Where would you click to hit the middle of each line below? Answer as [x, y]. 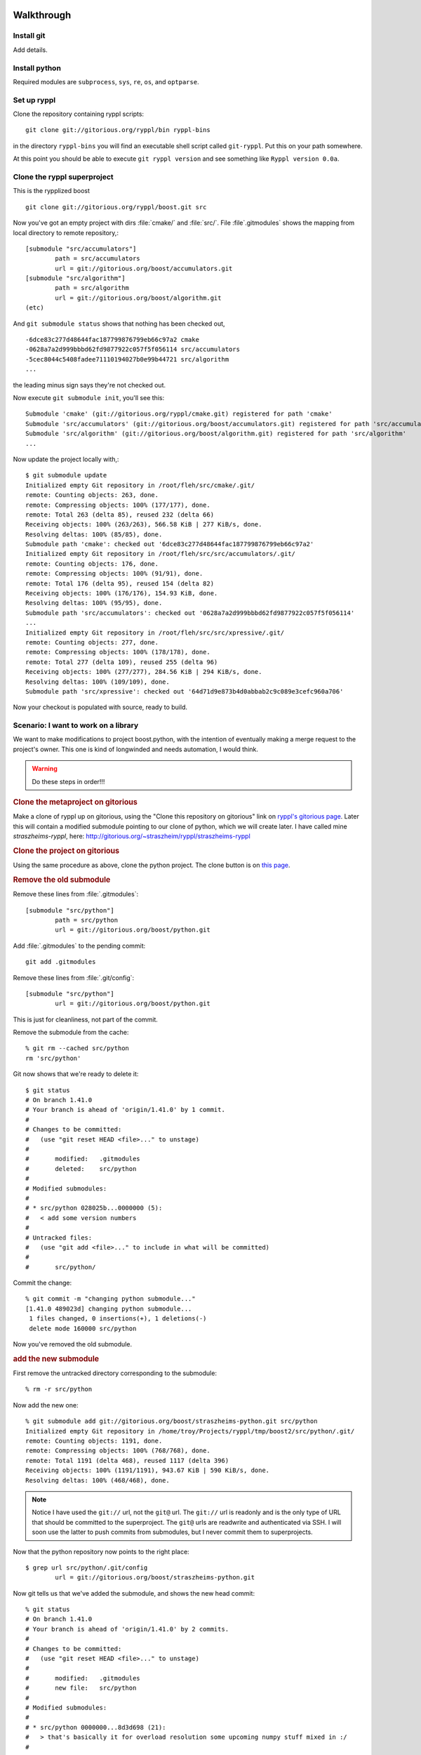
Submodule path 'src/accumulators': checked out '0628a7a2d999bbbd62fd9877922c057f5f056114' [190, 613]
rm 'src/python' [53, 1058]
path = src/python [87, 920]
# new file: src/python [81, 1688]
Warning [45, 769]
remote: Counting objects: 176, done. [92, 564]
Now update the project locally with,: [66, 459]
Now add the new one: [46, 1405]
